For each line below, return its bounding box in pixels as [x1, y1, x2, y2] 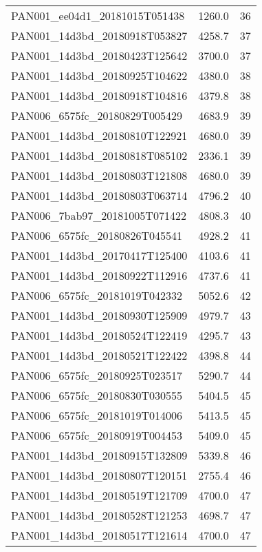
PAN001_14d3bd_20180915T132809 [11, 447, 188, 463]
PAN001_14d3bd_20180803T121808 [11, 167, 188, 183]
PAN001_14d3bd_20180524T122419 [11, 327, 188, 343]
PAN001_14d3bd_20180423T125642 [11, 48, 188, 63]
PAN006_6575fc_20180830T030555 [11, 387, 183, 403]
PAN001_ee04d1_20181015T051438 [11, 8, 185, 23]
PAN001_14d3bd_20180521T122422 [11, 347, 188, 363]
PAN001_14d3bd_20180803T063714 [11, 187, 188, 203]
